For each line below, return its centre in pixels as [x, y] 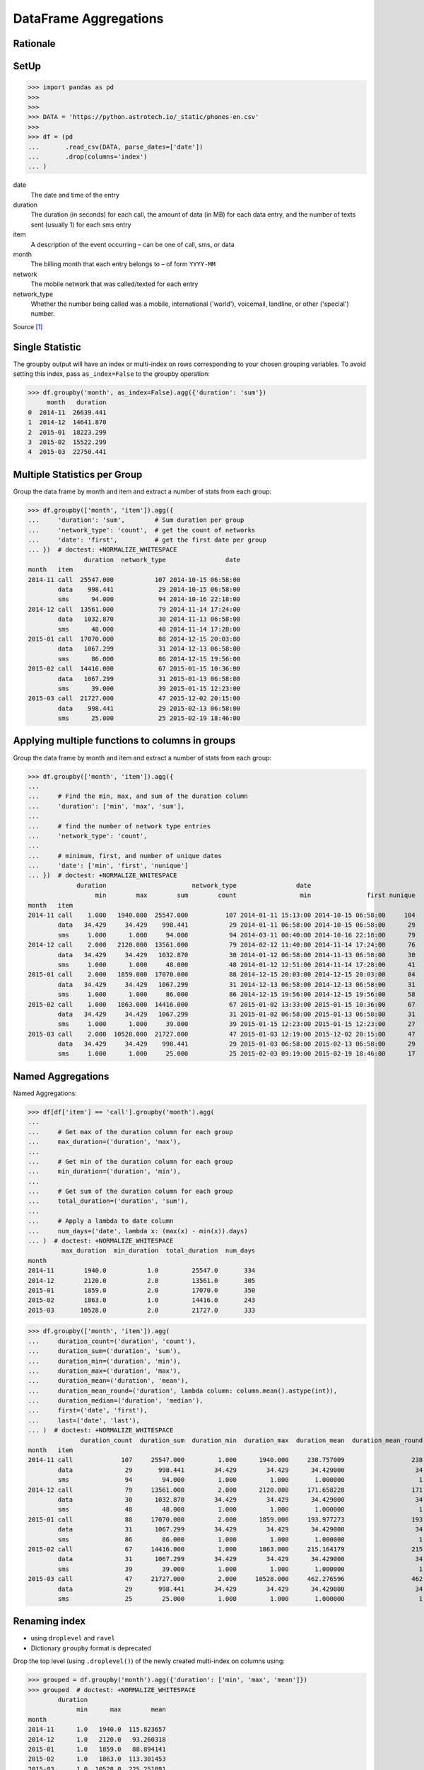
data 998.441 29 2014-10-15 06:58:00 [149, 589]
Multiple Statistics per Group [78, 474]
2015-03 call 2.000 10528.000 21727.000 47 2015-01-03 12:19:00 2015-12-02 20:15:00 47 [222, 1034]
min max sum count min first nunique [255, 895]
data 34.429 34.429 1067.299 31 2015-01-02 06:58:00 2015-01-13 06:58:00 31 [237, 1014]
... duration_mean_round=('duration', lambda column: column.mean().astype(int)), [183, 1391]
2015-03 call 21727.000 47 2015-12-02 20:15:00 [134, 698]
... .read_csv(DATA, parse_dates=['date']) [116, 147]
